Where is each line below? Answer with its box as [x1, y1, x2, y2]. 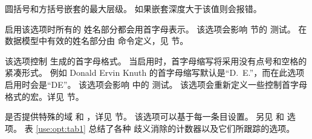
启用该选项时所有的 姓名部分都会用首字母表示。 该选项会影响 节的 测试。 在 [5, 22, 307, 35]
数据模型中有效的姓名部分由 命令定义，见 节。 [5, 34, 189, 47]
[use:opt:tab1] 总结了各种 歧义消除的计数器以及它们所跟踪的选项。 [36, 122, 295, 134]
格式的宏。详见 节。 [5, 90, 84, 102]
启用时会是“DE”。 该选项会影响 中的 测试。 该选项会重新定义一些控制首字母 [5, 78, 308, 90]
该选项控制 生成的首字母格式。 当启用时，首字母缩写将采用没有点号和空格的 [5, 54, 307, 67]
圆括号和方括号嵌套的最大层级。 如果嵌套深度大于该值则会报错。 [5, 2, 262, 14]
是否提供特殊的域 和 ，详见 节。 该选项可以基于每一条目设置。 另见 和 [5, 110, 284, 123]
